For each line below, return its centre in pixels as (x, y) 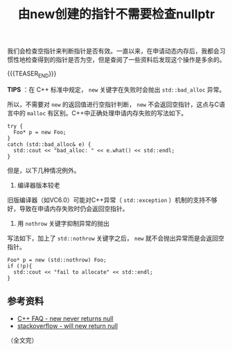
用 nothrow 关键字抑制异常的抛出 (63, 223)
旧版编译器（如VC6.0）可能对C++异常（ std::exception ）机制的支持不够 (112, 199)
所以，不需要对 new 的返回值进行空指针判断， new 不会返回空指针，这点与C (113, 104)
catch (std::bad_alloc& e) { (49, 144)
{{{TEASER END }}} (32, 74)
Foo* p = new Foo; (40, 132)
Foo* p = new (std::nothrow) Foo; (57, 260)
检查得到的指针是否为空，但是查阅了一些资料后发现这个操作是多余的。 (125, 60)
